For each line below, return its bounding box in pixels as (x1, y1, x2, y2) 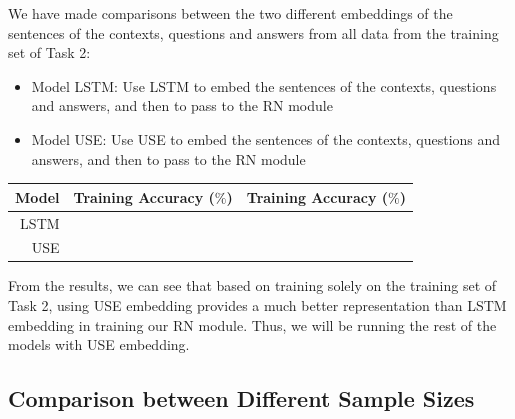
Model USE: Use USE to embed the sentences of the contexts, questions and (31, 128, 501, 149)
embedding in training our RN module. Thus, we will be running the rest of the (8, 314, 497, 335)
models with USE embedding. (8, 334, 190, 355)
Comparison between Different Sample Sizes (8, 383, 475, 414)
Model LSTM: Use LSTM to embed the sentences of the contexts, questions (31, 75, 497, 96)
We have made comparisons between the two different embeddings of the (8, 3, 453, 23)
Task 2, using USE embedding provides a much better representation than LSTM (8, 295, 507, 316)
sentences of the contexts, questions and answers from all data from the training (8, 22, 499, 43)
